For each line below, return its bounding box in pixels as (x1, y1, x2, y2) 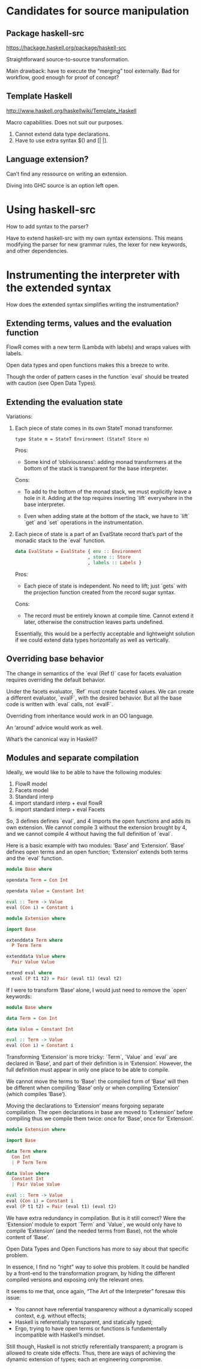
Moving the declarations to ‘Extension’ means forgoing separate (6, 1102, 164, 1109)
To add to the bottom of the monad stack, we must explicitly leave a (23, 488, 192, 495)
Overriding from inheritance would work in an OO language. (6, 712, 154, 719)
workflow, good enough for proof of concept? (6, 74, 119, 81)
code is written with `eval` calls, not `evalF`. (6, 700, 113, 707)
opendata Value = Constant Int (6, 888, 85, 894)
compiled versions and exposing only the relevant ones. (6, 1276, 145, 1283)
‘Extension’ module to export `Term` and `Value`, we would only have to (6, 1221, 182, 1228)
